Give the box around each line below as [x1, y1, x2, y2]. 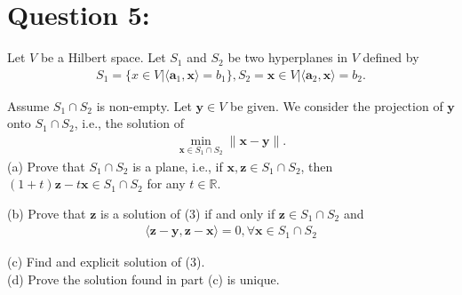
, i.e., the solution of [74, 114, 184, 132]
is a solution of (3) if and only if [100, 203, 275, 222]
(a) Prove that [7, 156, 85, 175]
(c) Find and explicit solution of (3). [7, 252, 205, 271]
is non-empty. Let [96, 96, 192, 115]
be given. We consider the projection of [229, 96, 443, 115]
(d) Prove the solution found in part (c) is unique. [7, 270, 280, 288]
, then [300, 156, 333, 175]
